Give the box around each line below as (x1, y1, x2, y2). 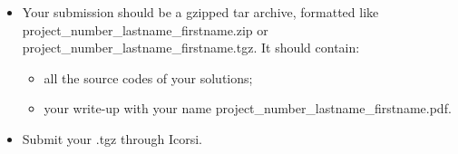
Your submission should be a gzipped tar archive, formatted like (22, 3, 379, 21)
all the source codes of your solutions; (44, 68, 253, 87)
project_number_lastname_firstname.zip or (22, 20, 268, 39)
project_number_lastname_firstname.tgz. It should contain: (22, 38, 360, 57)
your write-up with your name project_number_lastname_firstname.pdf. (44, 99, 452, 118)
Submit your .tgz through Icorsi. (22, 129, 202, 148)
